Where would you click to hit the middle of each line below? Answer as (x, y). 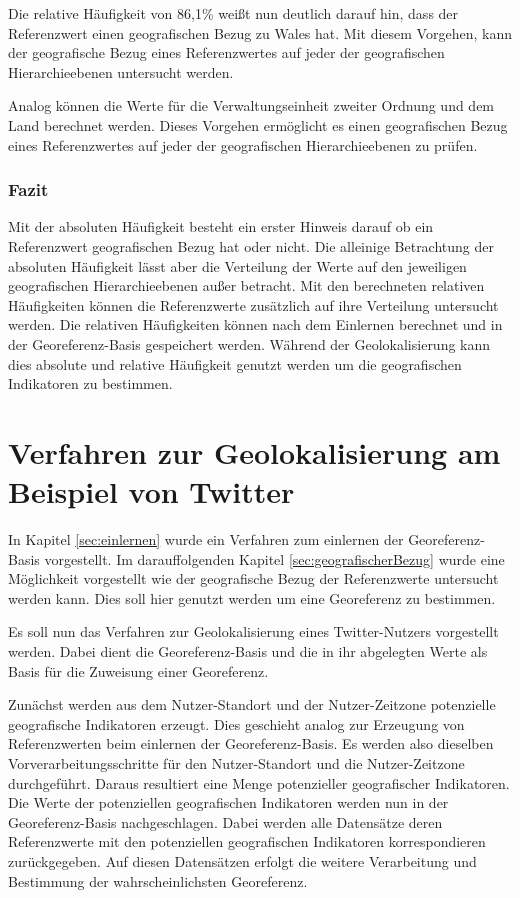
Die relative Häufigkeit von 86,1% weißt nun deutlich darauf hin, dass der (233, 13)
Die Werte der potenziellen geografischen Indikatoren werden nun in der (228, 802)
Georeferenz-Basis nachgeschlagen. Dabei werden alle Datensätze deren (225, 821)
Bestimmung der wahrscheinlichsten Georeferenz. (158, 880)
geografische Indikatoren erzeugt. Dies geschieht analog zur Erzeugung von (236, 723)
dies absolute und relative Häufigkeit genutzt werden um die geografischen (235, 363)
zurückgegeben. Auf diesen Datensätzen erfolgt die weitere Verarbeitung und (242, 860)
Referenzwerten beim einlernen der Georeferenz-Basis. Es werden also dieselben (251, 743)
